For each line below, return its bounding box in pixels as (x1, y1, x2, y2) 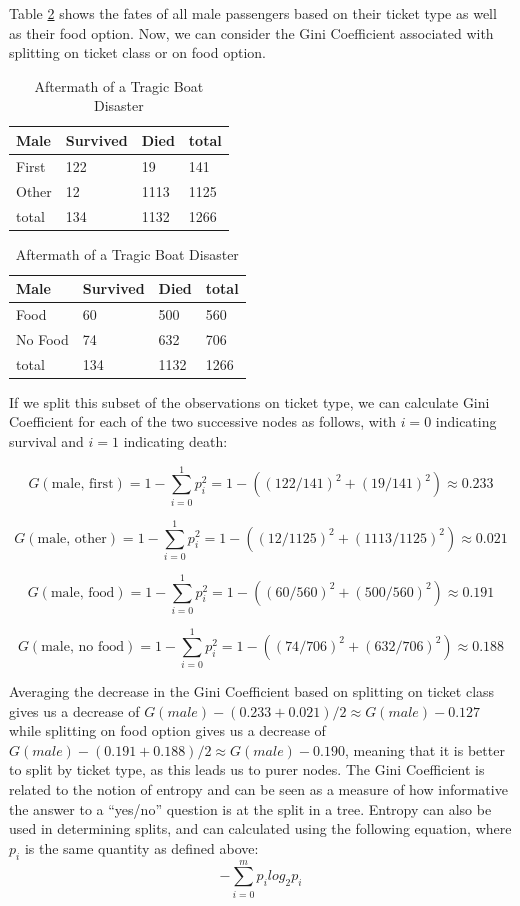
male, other (37, 531, 107, 546)
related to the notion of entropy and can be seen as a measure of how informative (9, 779, 508, 800)
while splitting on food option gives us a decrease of (9, 720, 326, 741)
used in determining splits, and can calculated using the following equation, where (9, 818, 512, 839)
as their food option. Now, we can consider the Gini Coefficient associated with (9, 22, 494, 43)
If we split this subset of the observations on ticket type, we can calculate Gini (9, 391, 490, 412)
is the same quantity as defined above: (24, 837, 259, 858)
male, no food (41, 639, 125, 654)
